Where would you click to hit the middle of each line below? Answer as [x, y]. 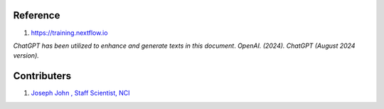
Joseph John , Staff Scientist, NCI [81, 93]
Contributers [42, 76]
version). [26, 56]
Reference [37, 15]
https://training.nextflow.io [69, 33]
